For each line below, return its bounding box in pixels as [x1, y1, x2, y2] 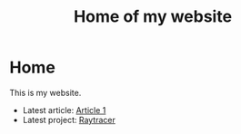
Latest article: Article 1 [22, 104, 106, 115]
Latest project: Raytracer [22, 114, 116, 125]
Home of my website [73, 6, 233, 27]
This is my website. [9, 87, 82, 98]
